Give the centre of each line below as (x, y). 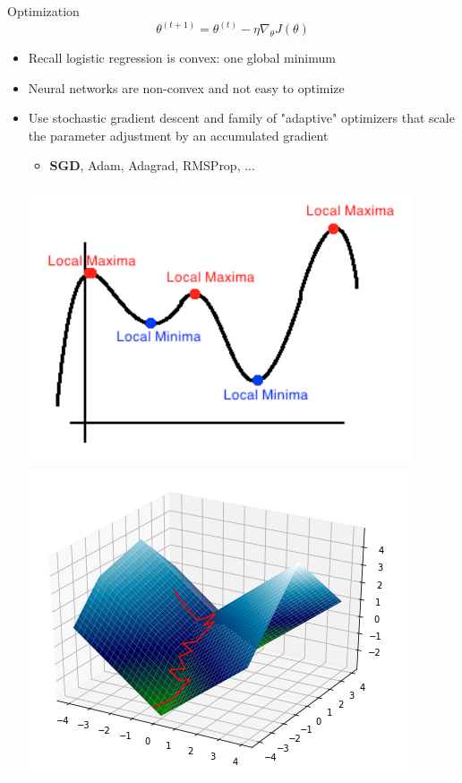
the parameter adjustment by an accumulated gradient (178, 135)
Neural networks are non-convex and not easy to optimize (186, 87)
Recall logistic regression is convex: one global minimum (182, 58)
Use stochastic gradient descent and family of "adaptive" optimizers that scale (241, 118)
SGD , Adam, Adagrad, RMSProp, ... (152, 165)
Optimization (43, 11)
